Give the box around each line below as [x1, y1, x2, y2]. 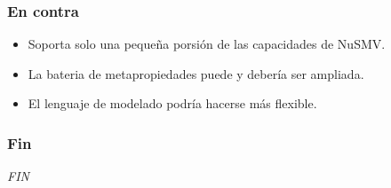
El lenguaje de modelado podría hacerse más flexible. [28, 94, 317, 113]
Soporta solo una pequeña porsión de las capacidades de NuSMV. [28, 35, 386, 53]
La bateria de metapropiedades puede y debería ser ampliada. [28, 64, 364, 82]
